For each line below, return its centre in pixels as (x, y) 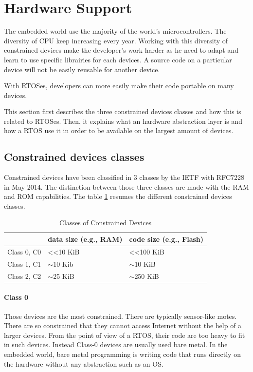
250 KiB (147, 276)
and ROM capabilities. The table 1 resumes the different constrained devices (118, 196)
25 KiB (64, 276)
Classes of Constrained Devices (105, 222)
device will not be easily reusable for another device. (82, 69)
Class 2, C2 (24, 276)
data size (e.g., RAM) (85, 239)
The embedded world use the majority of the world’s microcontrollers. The (115, 31)
